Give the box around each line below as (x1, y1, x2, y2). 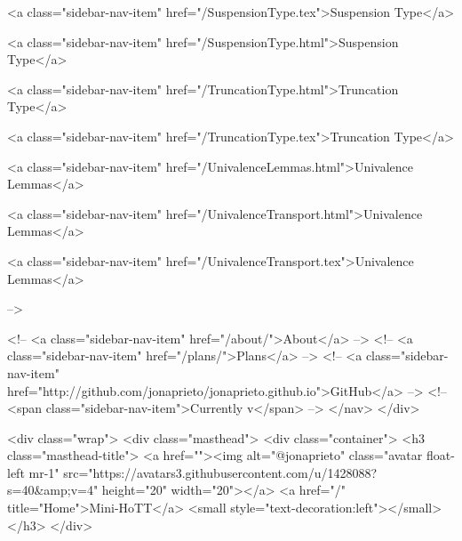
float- (426, 446, 455, 464)
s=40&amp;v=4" (7, 480, 99, 499)
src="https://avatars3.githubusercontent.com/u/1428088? (63, 463, 378, 481)
